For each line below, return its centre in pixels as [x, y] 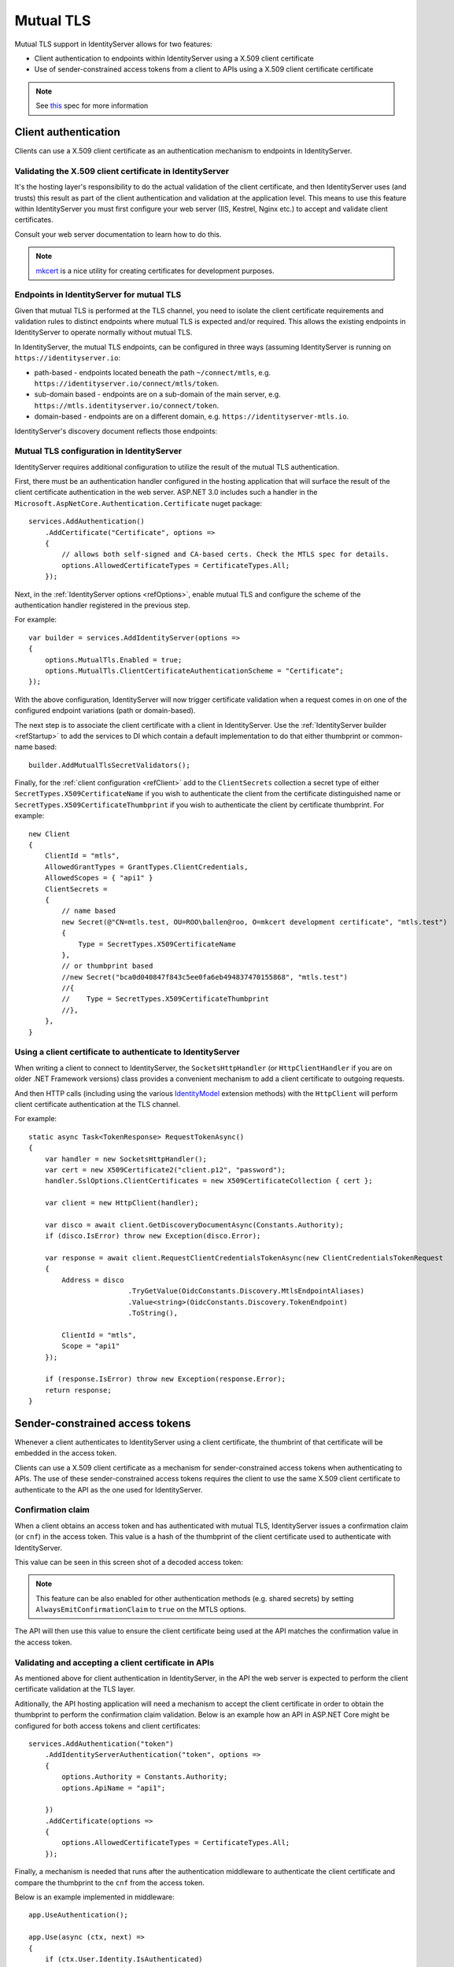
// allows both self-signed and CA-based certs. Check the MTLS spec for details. [225, 554]
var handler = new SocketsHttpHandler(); [126, 1159]
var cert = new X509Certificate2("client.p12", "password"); [165, 1170]
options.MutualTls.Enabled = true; [113, 660]
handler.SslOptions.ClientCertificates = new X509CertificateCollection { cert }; [209, 1181]
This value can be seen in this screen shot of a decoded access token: [129, 1562]
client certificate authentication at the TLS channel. [97, 1104]
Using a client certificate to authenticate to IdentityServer [127, 1052]
